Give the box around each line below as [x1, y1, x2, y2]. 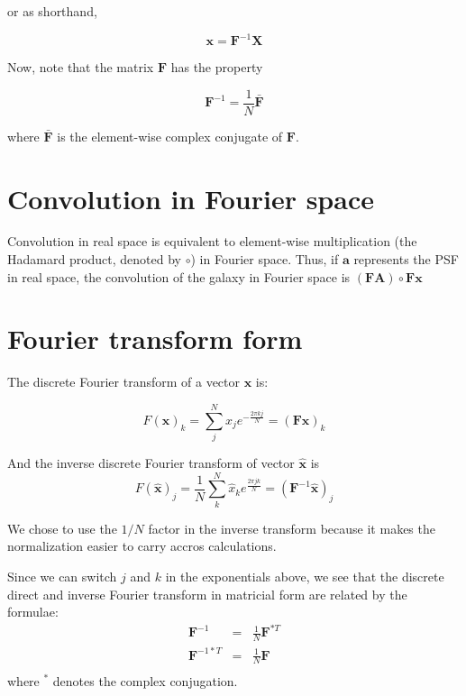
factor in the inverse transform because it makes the [148, 518, 435, 537]
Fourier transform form [7, 320, 303, 357]
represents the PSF [353, 250, 459, 269]
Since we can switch [7, 567, 117, 585]
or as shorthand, [7, 2, 97, 20]
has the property [170, 58, 263, 77]
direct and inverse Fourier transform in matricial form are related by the [7, 584, 407, 603]
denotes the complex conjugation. [52, 671, 238, 690]
